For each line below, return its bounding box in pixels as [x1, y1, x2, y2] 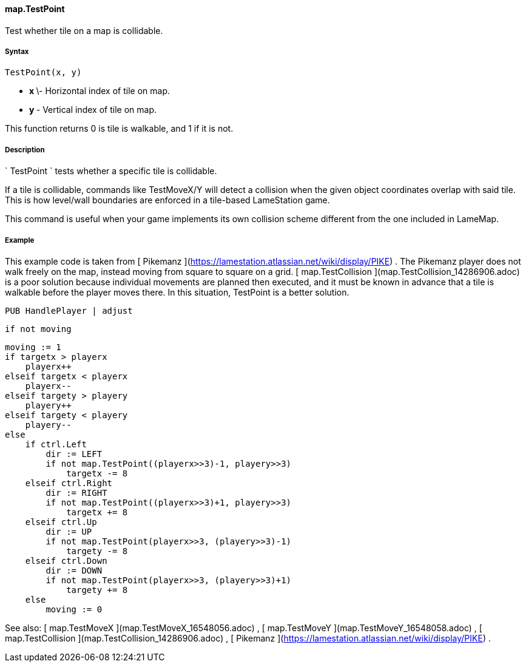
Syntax [5, 47, 29, 56]
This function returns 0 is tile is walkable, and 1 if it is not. [5, 123, 234, 134]
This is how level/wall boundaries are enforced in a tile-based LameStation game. [5, 195, 330, 206]
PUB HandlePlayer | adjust [5, 305, 133, 316]
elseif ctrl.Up [25, 516, 97, 527]
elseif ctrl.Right [25, 478, 113, 488]
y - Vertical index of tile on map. [29, 104, 157, 115]
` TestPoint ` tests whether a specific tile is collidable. [5, 166, 217, 177]
